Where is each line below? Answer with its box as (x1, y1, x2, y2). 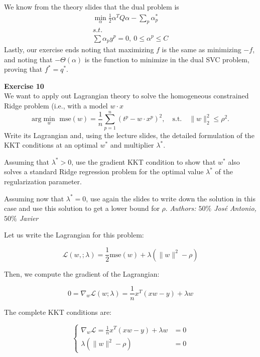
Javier (19, 212, 39, 223)
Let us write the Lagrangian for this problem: (4, 229, 144, 240)
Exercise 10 (4, 80, 44, 91)
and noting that (4, 54, 53, 64)
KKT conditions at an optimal (4, 140, 98, 150)
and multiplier (110, 140, 154, 150)
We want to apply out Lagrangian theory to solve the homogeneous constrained (4, 90, 249, 101)
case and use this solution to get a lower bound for (4, 203, 160, 213)
